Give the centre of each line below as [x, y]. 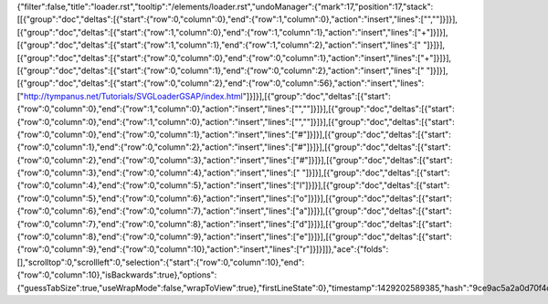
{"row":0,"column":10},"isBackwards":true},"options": [117, 275]
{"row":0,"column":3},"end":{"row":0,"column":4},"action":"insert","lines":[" [158, 173]
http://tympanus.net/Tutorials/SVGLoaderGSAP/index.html [133, 96]
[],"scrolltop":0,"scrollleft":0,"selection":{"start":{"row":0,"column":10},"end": [161, 262]
